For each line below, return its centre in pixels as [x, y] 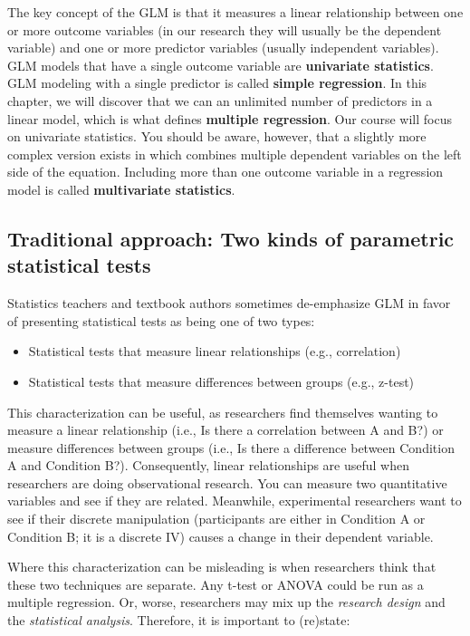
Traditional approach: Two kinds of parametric [231, 238]
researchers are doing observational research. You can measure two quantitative [227, 482]
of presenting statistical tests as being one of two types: [161, 320]
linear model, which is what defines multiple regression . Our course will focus [230, 118]
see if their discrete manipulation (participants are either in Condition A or [216, 519]
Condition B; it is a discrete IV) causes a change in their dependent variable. [221, 536]
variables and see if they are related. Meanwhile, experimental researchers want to [235, 501]
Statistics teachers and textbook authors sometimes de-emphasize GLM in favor [229, 303]
